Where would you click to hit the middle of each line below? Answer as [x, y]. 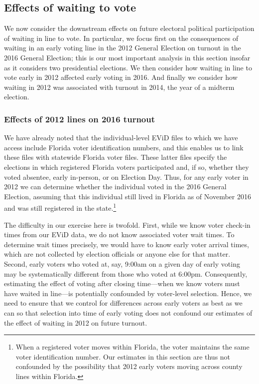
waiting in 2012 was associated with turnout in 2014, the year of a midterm [119, 87]
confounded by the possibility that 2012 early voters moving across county [129, 366]
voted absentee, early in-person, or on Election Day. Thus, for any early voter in [126, 177]
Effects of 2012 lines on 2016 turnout [80, 119]
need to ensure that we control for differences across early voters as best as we [123, 303]
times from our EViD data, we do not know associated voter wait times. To [119, 234]
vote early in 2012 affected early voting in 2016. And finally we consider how [121, 77]
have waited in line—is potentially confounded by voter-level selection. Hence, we [128, 293]
